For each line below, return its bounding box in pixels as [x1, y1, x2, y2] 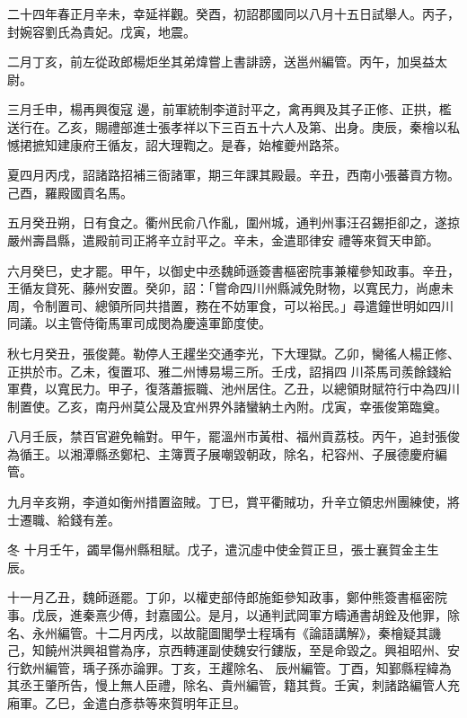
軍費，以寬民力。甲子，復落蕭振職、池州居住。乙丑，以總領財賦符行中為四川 [7, 379, 460, 398]
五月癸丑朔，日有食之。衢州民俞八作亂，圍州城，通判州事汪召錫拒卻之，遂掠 [7, 213, 460, 232]
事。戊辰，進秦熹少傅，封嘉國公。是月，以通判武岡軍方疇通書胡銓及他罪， [7, 606, 447, 625]
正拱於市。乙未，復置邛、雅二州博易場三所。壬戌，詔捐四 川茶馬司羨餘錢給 [7, 361, 452, 380]
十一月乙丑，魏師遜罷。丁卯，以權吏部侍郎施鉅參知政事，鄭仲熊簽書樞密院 [7, 588, 447, 607]
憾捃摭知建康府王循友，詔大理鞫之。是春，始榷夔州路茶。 [7, 135, 347, 154]
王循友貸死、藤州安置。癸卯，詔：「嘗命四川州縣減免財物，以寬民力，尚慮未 [7, 279, 454, 297]
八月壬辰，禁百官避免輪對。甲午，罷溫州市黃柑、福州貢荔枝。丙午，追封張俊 [7, 427, 460, 446]
